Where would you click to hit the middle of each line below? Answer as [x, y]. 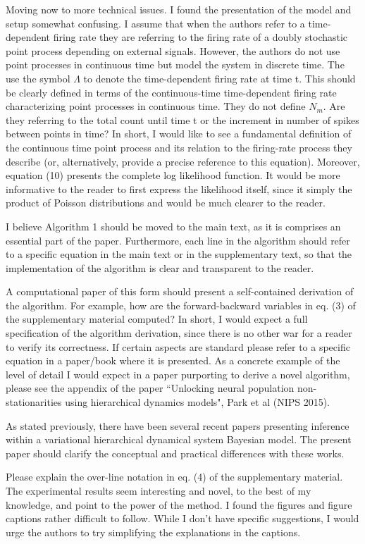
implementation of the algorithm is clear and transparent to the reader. [160, 267]
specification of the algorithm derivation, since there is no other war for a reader [179, 333]
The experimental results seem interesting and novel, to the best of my [159, 490]
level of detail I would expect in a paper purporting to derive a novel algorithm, [178, 374]
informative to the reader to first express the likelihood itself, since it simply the [179, 188]
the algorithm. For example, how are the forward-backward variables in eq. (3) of [181, 305]
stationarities [34, 402]
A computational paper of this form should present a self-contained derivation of [180, 291]
